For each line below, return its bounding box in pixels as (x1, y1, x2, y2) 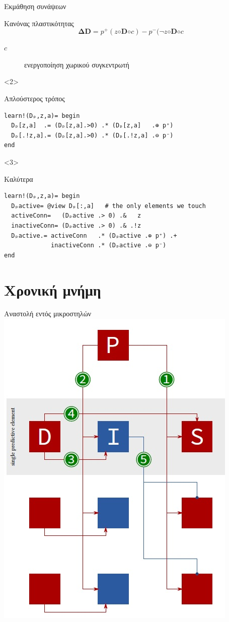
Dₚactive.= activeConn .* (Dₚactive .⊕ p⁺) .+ (11, 232, 177, 239)
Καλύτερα (4, 173, 33, 184)
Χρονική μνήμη (4, 279, 101, 300)
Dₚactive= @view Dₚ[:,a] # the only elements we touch (11, 202, 206, 210)
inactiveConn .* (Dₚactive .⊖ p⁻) (51, 242, 167, 249)
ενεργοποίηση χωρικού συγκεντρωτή (24, 59, 129, 70)
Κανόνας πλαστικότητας (4, 18, 74, 28)
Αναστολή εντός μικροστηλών (4, 308, 92, 319)
